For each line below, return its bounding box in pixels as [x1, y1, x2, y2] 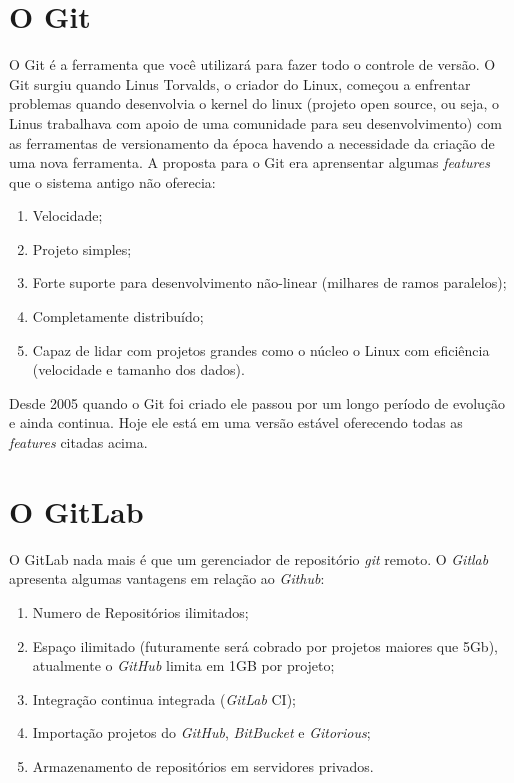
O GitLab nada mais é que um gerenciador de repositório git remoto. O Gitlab [9, 548, 489, 569]
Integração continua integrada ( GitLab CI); [32, 688, 297, 709]
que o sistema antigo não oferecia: [9, 171, 216, 192]
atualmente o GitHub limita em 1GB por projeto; [32, 655, 335, 676]
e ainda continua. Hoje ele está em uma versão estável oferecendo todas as [9, 412, 463, 433]
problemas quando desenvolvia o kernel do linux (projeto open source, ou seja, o [9, 93, 500, 114]
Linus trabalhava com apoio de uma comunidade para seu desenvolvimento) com [9, 112, 502, 133]
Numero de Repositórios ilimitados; [32, 601, 249, 622]
